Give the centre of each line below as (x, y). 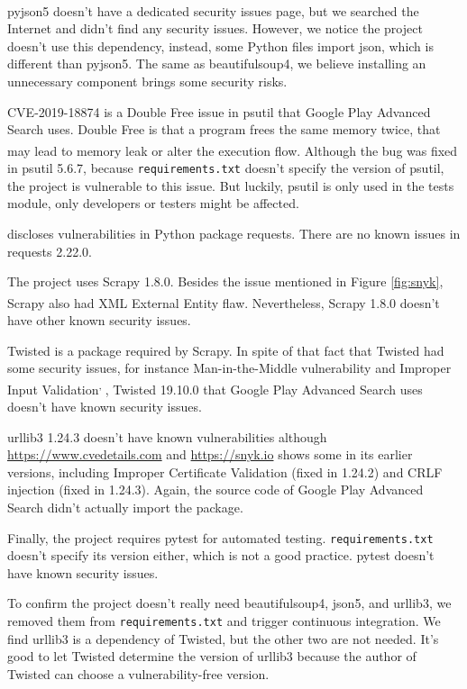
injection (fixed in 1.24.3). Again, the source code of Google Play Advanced (215, 490)
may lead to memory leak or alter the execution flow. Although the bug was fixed (233, 150)
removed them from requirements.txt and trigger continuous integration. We (224, 620)
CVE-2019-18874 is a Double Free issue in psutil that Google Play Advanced (219, 111)
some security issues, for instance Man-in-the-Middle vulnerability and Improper (229, 368)
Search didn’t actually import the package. (125, 507)
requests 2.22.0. (50, 251)
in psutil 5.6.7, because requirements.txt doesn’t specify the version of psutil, (226, 168)
